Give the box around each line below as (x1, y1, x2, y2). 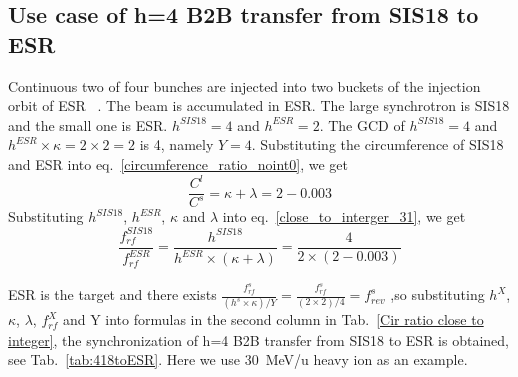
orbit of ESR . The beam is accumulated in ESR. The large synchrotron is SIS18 (8, 95, 510, 116)
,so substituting (390, 284, 485, 305)
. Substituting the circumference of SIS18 (251, 134, 504, 155)
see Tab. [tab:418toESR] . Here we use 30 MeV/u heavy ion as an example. (8, 349, 468, 370)
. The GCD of (319, 114, 405, 135)
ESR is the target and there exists (8, 284, 217, 305)
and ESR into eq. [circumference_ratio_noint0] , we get (8, 153, 349, 174)
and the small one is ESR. (8, 114, 168, 135)
